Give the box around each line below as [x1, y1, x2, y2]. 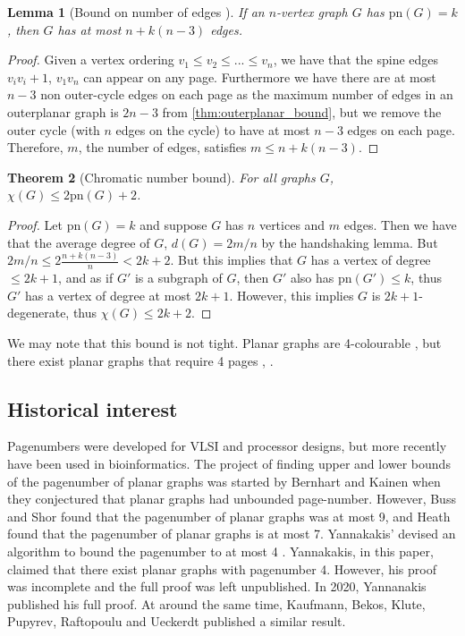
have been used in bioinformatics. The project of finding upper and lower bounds [7, 454, 451, 473]
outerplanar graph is [7, 102, 119, 121]
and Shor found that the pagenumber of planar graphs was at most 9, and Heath [7, 506, 451, 525]
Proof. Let [7, 215, 63, 233]
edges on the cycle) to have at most [115, 120, 310, 139]
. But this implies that [170, 250, 293, 269]
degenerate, [7, 303, 70, 322]
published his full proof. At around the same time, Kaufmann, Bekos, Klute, [7, 594, 426, 613]
